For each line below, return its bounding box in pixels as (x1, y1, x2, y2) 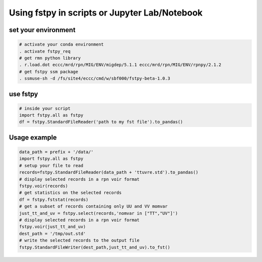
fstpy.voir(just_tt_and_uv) (19, 224, 86, 229)
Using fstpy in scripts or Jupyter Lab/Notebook (9, 7, 203, 18)
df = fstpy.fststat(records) (19, 197, 89, 202)
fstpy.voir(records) (19, 183, 68, 189)
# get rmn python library (19, 55, 81, 61)
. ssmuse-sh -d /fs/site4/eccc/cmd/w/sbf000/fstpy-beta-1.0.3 (19, 76, 170, 81)
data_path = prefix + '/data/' (19, 149, 94, 155)
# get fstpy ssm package (19, 69, 79, 74)
